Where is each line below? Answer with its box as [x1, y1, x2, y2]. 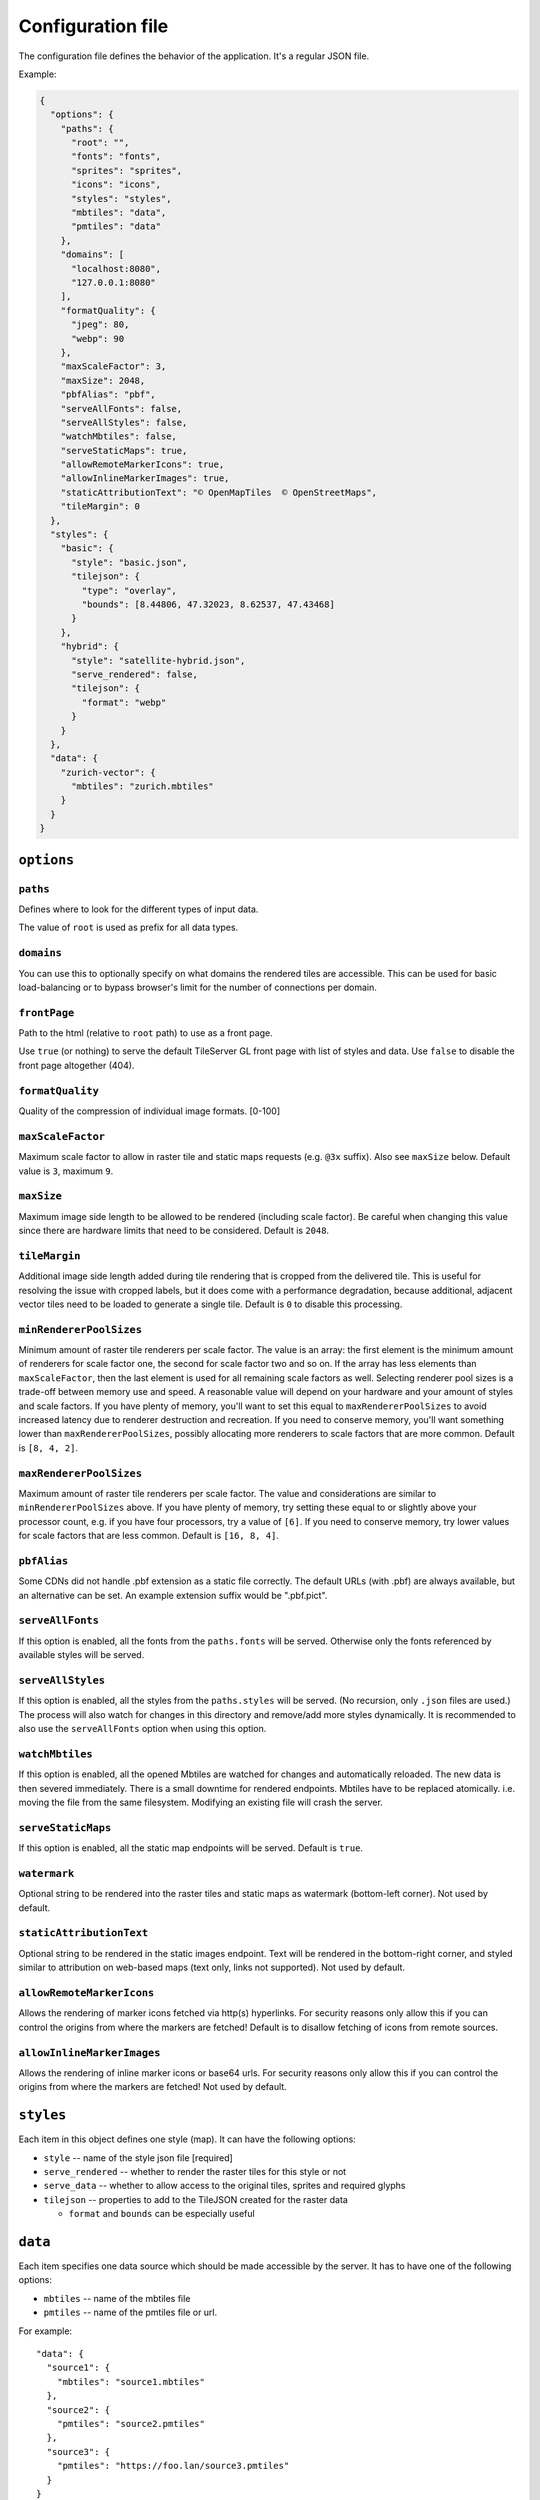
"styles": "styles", [71, 193, 172, 204]
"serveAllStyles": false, [60, 416, 188, 428]
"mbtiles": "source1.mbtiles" [56, 2376, 205, 2387]
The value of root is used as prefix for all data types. [18, 921, 239, 934]
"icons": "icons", [71, 179, 162, 190]
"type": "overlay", [81, 585, 177, 596]
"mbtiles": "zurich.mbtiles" [71, 781, 214, 792]
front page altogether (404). [18, 1059, 135, 1071]
